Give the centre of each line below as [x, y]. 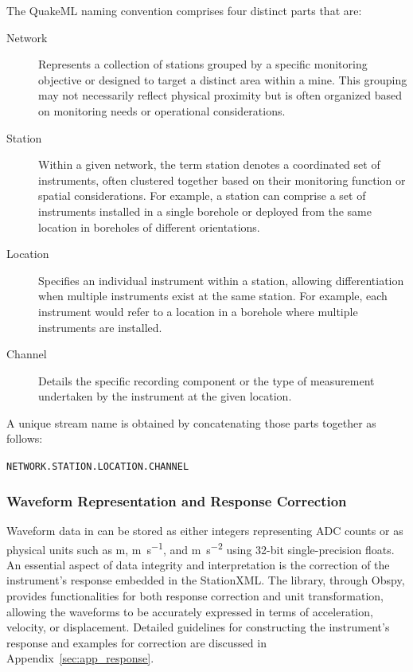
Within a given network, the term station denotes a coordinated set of [209, 164]
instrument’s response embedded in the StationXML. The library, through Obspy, [206, 580]
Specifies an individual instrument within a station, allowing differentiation [221, 280]
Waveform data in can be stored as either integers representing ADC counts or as [205, 530]
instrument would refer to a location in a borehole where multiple [198, 311]
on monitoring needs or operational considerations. [162, 110]
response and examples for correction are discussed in [136, 642]
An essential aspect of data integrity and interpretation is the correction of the [198, 564]
